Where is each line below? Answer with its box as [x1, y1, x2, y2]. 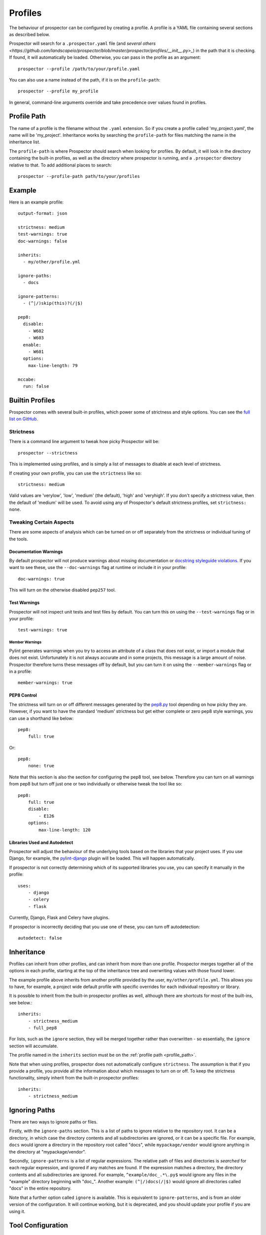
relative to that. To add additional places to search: [9, 162, 112, 168]
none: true [28, 763, 55, 769]
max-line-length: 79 [28, 363, 78, 368]
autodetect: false [18, 935, 63, 941]
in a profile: [9, 668, 32, 674]
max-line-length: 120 [38, 827, 91, 832]
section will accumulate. [9, 1043, 59, 1049]
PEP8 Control [9, 692, 37, 699]
